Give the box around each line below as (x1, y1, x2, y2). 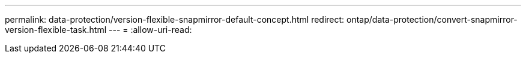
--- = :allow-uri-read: (108, 25, 192, 35)
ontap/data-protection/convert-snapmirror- (346, 14, 518, 25)
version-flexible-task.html (5, 25, 107, 35)
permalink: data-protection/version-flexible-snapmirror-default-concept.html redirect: (5, 14, 345, 25)
